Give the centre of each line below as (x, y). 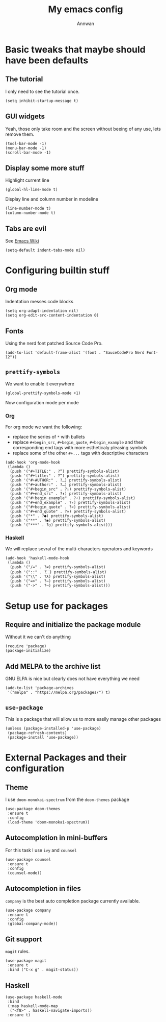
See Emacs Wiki (22, 241)
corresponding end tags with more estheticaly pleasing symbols (80, 448)
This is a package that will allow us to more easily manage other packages (83, 719)
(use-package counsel (28, 859)
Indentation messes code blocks (39, 302)
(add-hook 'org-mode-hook (33, 463)
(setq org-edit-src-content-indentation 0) (52, 315)
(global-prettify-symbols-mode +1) (43, 393)
